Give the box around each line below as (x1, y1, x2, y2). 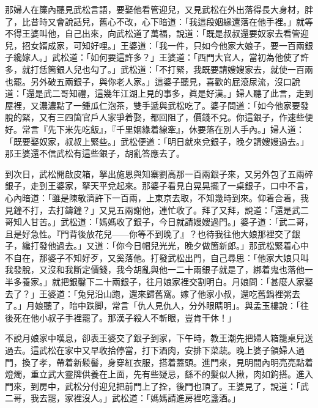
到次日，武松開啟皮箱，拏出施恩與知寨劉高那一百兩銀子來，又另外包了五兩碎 (5, 167, 313, 180)
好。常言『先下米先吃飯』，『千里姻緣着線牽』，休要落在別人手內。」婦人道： (5, 122, 305, 135)
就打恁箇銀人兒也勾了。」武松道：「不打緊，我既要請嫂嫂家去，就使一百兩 (21, 62, 313, 75)
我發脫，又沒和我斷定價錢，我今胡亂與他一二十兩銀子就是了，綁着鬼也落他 (5, 263, 305, 276)
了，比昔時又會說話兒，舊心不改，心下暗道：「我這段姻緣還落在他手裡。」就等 (5, 15, 313, 28)
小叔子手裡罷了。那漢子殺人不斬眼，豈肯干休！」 (39, 311, 236, 324)
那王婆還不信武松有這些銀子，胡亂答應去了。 (5, 147, 185, 160)
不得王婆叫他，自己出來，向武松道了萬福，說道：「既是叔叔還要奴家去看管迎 (5, 27, 309, 40)
